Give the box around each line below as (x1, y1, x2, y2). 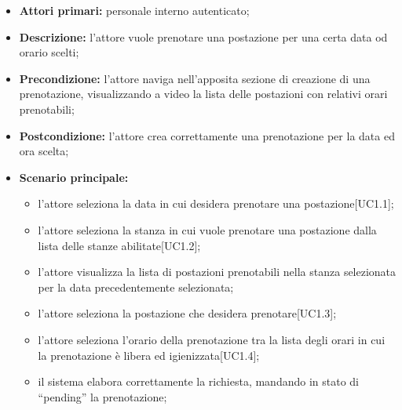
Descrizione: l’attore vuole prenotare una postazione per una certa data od (19, 28, 388, 45)
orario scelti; (19, 44, 79, 60)
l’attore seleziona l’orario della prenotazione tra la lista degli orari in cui (38, 331, 386, 347)
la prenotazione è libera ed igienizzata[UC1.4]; (38, 347, 260, 363)
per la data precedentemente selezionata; (38, 278, 234, 295)
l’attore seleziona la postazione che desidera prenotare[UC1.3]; (38, 305, 337, 321)
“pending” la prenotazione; (38, 388, 167, 405)
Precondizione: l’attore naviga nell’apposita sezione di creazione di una (19, 70, 371, 86)
